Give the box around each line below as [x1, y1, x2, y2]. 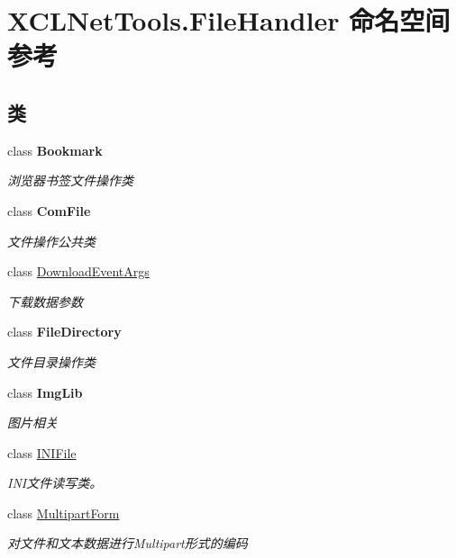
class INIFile [7, 443, 77, 462]
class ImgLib [7, 382, 83, 401]
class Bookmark [7, 140, 103, 159]
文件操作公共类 [7, 231, 96, 250]
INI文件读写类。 [7, 473, 103, 492]
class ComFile [7, 201, 91, 220]
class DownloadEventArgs [7, 262, 150, 281]
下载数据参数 [7, 292, 83, 310]
